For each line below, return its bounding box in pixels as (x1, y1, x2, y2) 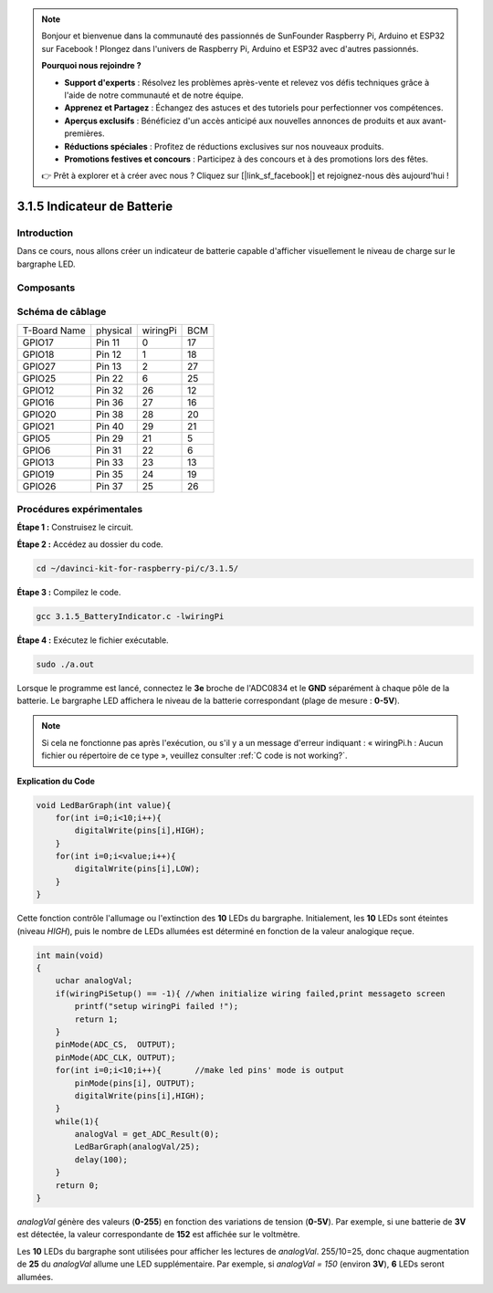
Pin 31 (96, 444, 122, 457)
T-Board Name (22, 324, 86, 337)
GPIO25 (22, 372, 57, 384)
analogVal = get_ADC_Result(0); (74, 1129, 219, 1140)
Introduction (16, 226, 73, 239)
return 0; (55, 1180, 100, 1191)
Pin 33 (96, 456, 124, 468)
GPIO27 (22, 360, 57, 373)
